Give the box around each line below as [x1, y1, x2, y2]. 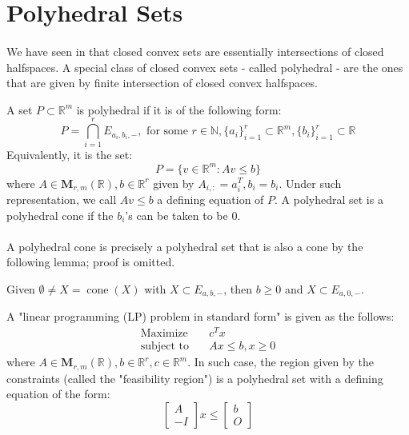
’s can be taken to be [125, 206, 228, 223]
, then [223, 280, 253, 297]
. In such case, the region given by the [187, 353, 374, 370]
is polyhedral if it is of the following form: [76, 101, 282, 118]
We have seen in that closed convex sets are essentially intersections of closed [6, 42, 384, 59]
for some [146, 126, 188, 138]
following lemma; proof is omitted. [6, 253, 175, 270]
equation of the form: [6, 385, 110, 402]
